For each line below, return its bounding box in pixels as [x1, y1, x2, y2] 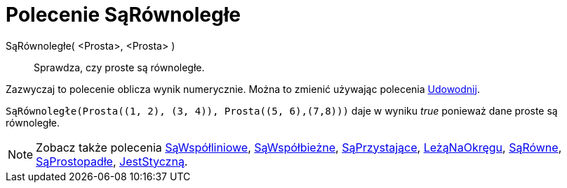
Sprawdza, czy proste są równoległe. [34, 61, 205, 73]
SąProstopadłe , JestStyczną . [36, 154, 188, 168]
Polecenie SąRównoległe [6, 3, 241, 27]
